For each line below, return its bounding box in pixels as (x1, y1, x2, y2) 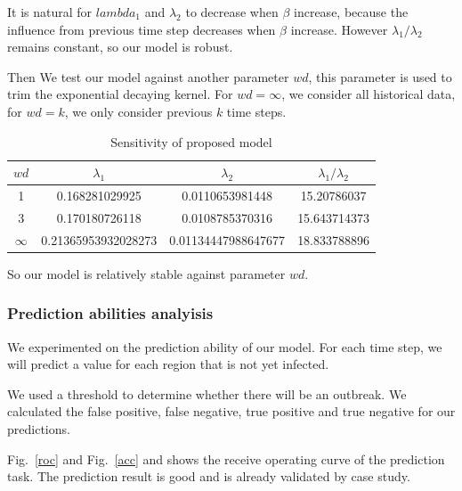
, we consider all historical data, (281, 85, 456, 103)
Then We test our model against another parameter (7, 67, 289, 86)
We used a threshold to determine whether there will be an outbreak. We (7, 384, 407, 403)
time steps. (226, 102, 287, 120)
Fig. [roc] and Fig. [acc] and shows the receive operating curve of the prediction (7, 449, 445, 468)
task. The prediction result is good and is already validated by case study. (7, 467, 410, 486)
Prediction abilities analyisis (7, 302, 214, 324)
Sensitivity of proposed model (110, 132, 272, 151)
